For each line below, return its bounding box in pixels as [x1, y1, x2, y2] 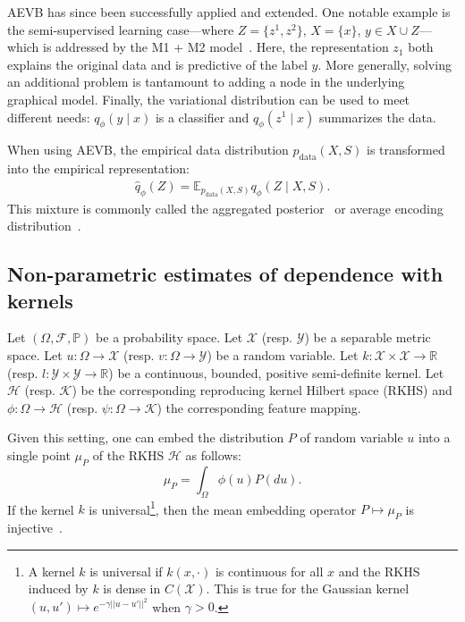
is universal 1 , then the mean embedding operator [89, 497, 357, 518]
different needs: [7, 107, 90, 126]
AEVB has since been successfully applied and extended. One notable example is [7, 3, 451, 21]
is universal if [89, 561, 163, 580]
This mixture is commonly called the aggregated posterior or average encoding [7, 198, 444, 217]
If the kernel [7, 500, 74, 518]
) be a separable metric [304, 328, 431, 347]
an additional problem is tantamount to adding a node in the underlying [7, 72, 405, 91]
